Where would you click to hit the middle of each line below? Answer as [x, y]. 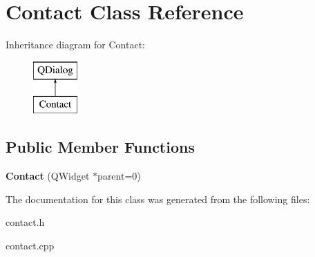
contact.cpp [30, 245]
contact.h [25, 222]
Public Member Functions [100, 147]
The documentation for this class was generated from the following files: [158, 199]
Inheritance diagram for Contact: [75, 45]
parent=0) [119, 176]
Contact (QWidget [48, 176]
